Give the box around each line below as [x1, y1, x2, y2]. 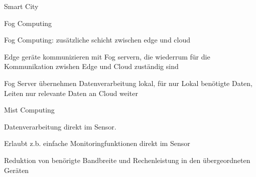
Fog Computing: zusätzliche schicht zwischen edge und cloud [4, 34, 191, 45]
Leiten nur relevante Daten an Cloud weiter [4, 87, 138, 98]
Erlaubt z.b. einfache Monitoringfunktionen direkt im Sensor [4, 138, 190, 148]
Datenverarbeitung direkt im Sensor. [4, 121, 116, 131]
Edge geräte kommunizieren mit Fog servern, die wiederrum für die [4, 51, 210, 61]
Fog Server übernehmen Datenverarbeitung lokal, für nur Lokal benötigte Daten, [4, 77, 253, 88]
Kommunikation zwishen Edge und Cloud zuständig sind [4, 61, 179, 71]
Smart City [4, 1, 39, 11]
